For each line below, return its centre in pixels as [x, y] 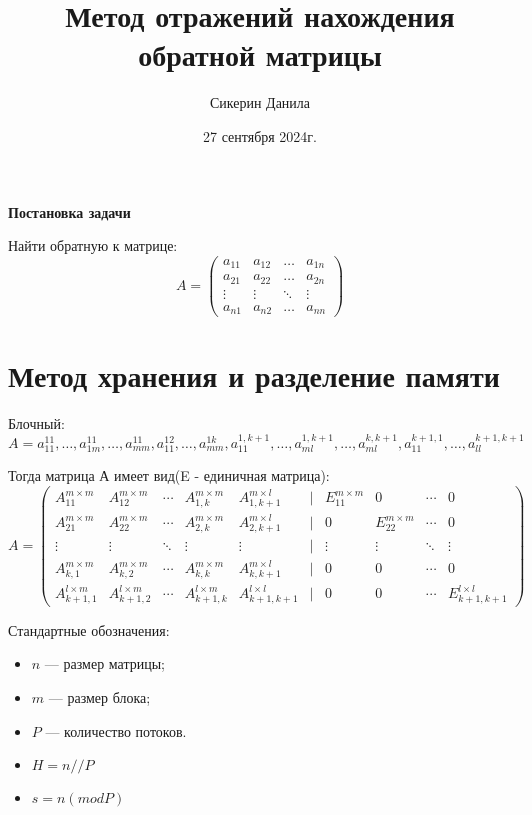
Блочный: [36, 423]
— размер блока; [99, 697]
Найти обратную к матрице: [93, 245]
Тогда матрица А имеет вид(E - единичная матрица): [169, 475]
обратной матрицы [260, 54]
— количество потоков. [116, 730]
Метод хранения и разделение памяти [254, 375]
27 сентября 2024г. [260, 135]
